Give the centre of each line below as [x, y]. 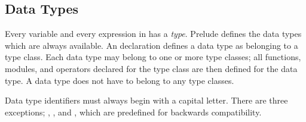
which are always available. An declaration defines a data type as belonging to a [152, 45]
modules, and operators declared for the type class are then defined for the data [151, 68]
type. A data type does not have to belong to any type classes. [120, 80]
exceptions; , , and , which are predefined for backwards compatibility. [133, 112]
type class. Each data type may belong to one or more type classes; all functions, [153, 57]
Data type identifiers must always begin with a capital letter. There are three [146, 100]
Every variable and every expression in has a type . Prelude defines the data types [153, 34]
